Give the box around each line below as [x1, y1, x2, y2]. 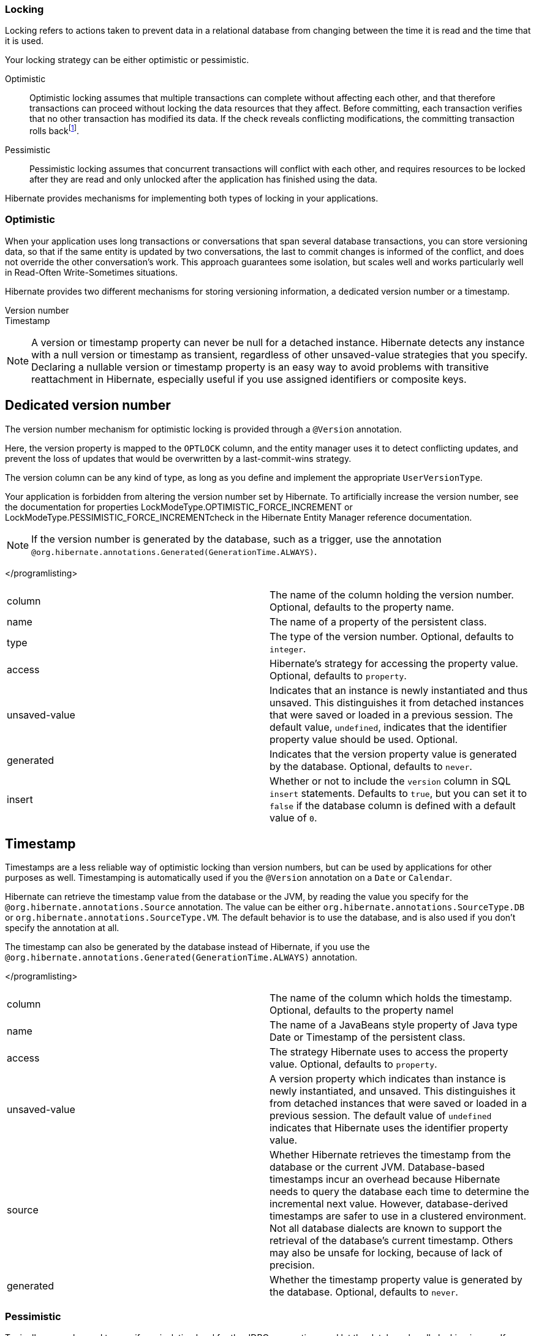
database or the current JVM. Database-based [270, 1161, 485, 1174]
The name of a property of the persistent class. [270, 615, 487, 628]
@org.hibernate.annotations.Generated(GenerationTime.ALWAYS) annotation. [5, 952, 358, 963]
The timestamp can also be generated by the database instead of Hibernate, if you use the [5, 942, 370, 953]
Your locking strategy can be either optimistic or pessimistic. [5, 55, 249, 66]
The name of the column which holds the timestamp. [270, 992, 512, 1005]
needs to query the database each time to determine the [270, 1185, 529, 1198]
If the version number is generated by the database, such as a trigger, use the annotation [31, 532, 442, 545]
